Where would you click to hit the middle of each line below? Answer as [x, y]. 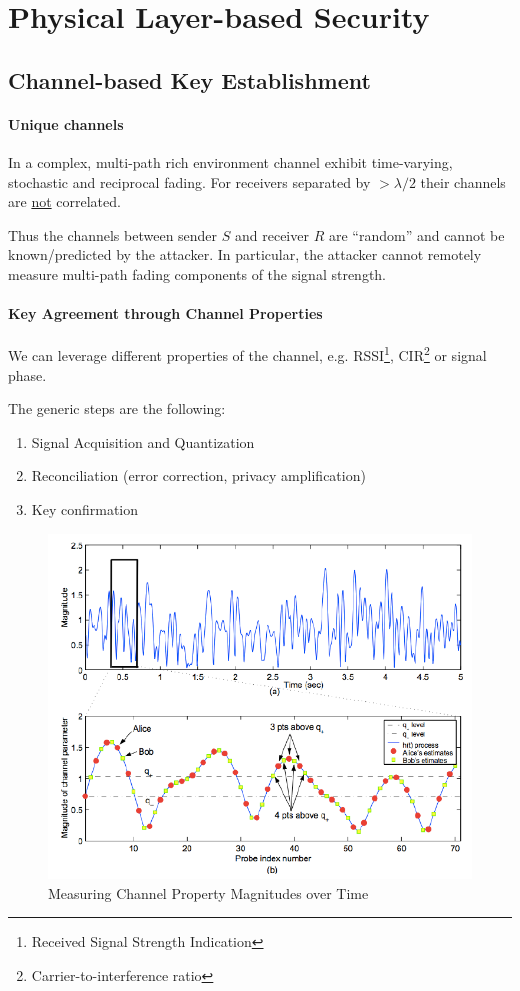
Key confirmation [85, 508]
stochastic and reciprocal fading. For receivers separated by [189, 181]
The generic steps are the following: [117, 408]
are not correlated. [64, 201]
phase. [27, 374]
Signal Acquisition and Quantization [143, 441]
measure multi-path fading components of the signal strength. [197, 273]
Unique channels [66, 123]
